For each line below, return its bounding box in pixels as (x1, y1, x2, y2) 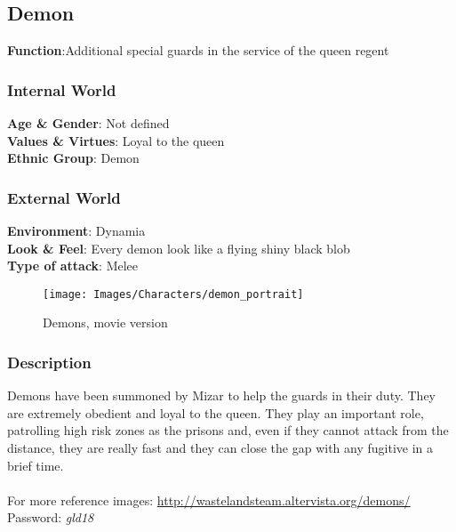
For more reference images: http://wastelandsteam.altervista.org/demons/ (7, 490, 411, 509)
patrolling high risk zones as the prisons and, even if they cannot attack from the (7, 421, 449, 439)
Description (7, 351, 92, 373)
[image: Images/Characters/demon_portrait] (43, 287, 304, 301)
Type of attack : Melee (7, 256, 139, 275)
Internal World (7, 78, 116, 101)
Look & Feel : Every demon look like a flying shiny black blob (7, 238, 350, 257)
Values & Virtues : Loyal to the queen (7, 131, 225, 149)
